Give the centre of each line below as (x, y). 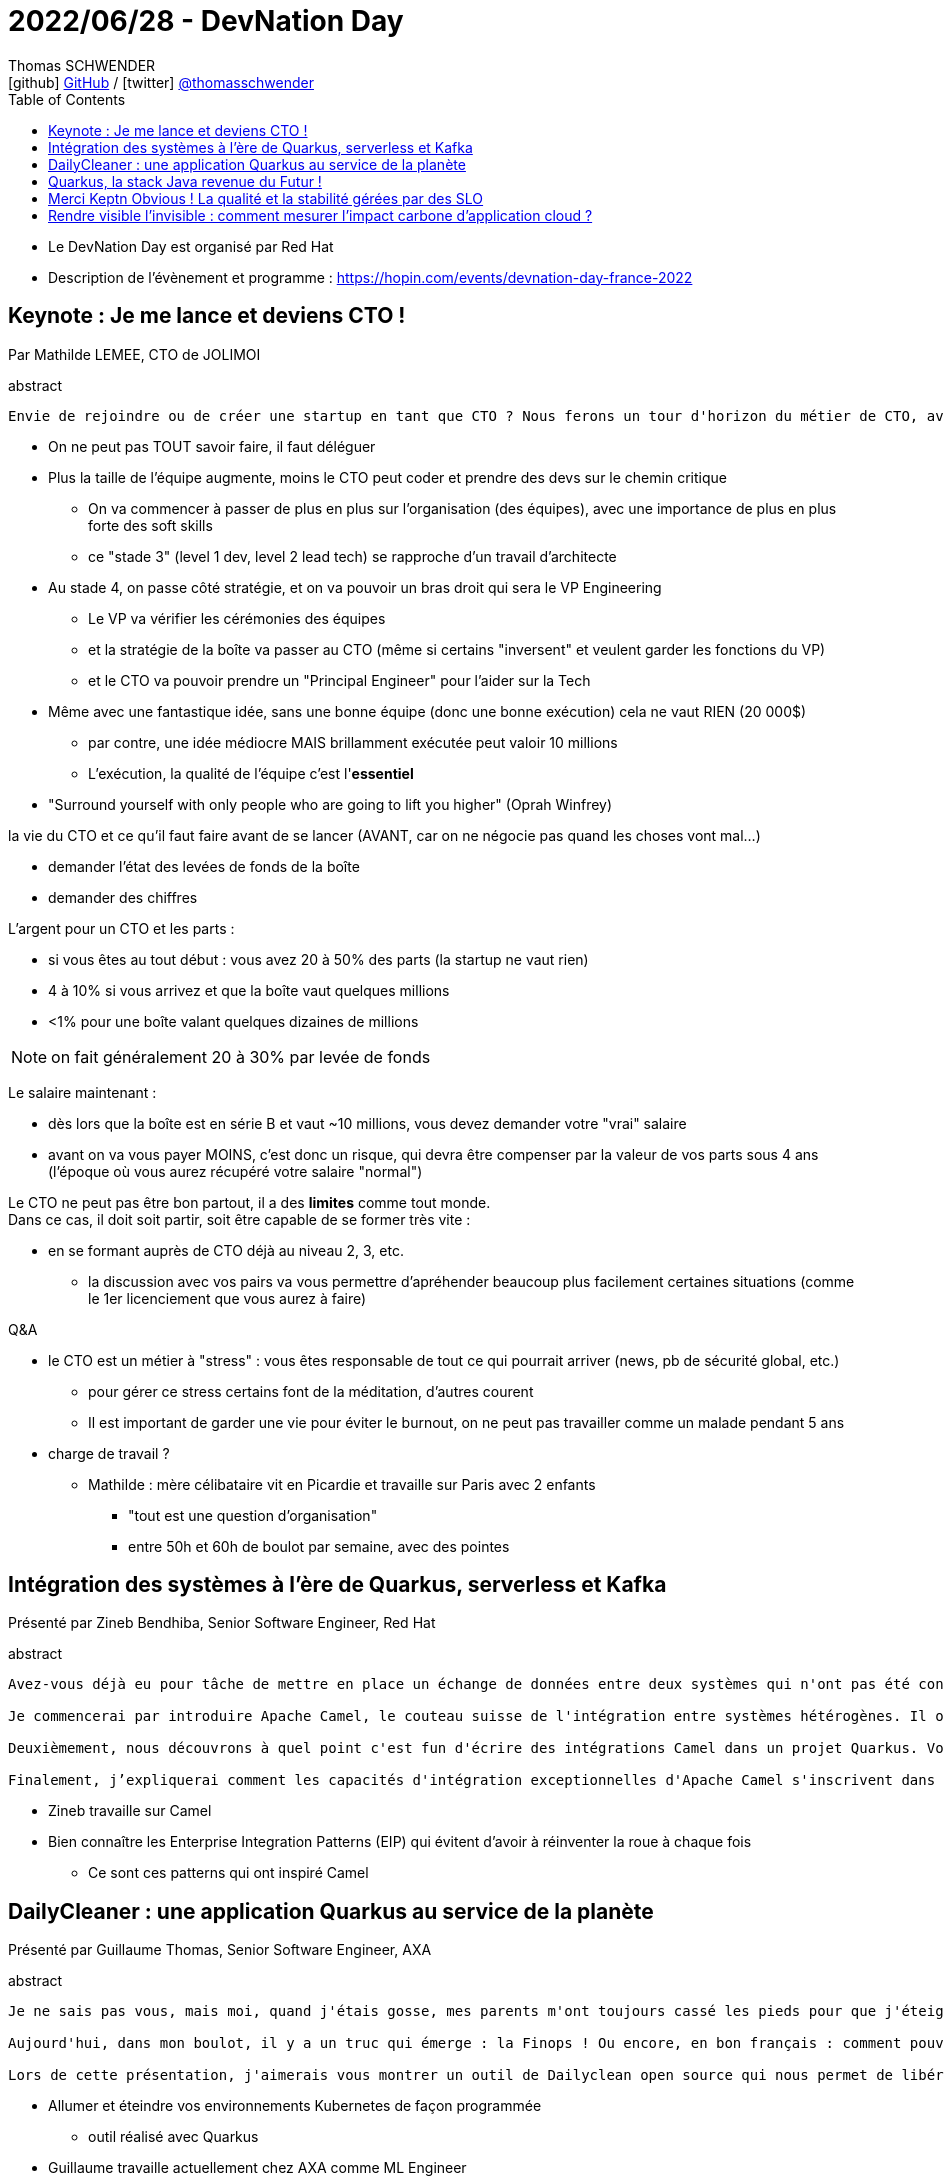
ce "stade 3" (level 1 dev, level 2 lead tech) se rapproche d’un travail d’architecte (352, 556)
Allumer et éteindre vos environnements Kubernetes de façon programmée (295, 2106)
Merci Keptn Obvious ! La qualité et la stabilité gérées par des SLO (266, 198)
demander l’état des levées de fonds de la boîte (204, 866)
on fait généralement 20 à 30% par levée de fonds (241, 1056)
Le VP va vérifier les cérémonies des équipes (237, 618)
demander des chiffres (123, 897)
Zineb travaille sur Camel (130, 1811)
